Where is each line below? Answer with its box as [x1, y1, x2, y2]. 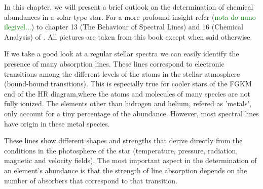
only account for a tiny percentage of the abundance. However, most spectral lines [4, 108, 259, 118]
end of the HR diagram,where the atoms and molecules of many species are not [4, 88, 250, 99]
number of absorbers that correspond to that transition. [4, 175, 178, 185]
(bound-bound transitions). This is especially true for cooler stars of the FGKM [4, 78, 252, 89]
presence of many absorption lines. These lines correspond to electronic [4, 58, 224, 69]
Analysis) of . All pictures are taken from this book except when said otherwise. [4, 31, 252, 42]
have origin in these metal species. [4, 118, 110, 129]
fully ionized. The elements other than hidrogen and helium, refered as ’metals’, [4, 98, 252, 109]
